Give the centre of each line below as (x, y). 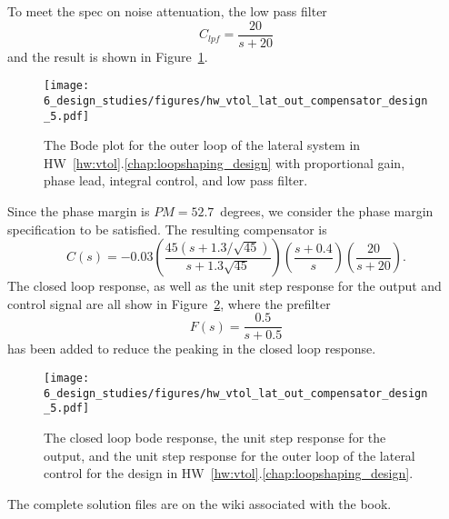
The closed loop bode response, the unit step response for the (215, 437)
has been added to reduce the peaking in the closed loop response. (192, 349)
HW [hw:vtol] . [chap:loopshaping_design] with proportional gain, (224, 162)
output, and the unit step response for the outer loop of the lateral (229, 455)
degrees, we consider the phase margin (327, 211)
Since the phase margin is (79, 211)
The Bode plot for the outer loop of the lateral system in (202, 145)
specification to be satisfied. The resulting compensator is (167, 229)
